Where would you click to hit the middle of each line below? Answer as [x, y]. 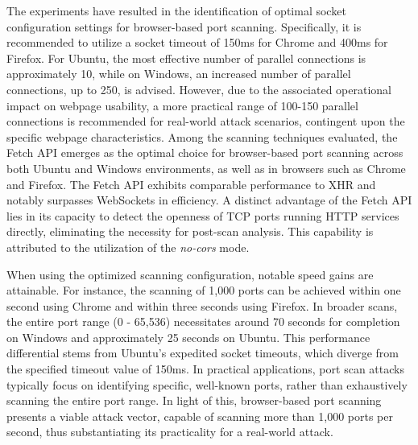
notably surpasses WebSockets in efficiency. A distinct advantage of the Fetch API [209, 200]
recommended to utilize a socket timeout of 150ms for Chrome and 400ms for [197, 42]
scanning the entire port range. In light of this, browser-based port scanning [194, 400]
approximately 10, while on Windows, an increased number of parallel [179, 74]
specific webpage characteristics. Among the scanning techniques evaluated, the [202, 136]
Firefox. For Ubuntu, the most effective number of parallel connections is [186, 58]
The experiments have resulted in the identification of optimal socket [176, 10]
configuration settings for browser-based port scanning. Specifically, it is [184, 26]
